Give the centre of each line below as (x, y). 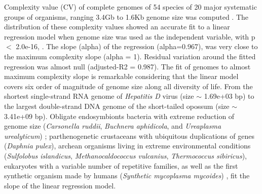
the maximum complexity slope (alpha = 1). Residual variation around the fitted (130, 56)
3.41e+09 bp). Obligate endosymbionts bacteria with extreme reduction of (119, 116)
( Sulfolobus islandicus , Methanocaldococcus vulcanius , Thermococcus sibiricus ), (125, 155)
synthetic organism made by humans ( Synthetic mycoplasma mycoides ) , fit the (127, 176)
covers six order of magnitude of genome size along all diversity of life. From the (128, 86)
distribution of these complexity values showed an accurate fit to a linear (117, 27)
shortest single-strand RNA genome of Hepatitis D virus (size (99, 96)
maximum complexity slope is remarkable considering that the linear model (121, 76)
